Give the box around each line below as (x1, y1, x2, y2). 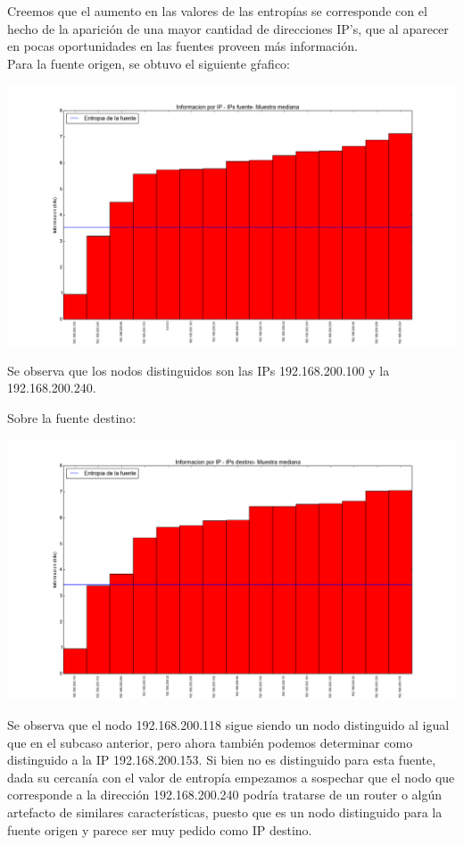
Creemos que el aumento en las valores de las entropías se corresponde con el (7, 2, 427, 20)
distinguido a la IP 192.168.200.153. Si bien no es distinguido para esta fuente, (7, 750, 436, 769)
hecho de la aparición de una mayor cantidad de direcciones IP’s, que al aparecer (7, 19, 449, 37)
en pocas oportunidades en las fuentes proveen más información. (7, 37, 358, 55)
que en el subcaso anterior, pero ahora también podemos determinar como (7, 733, 413, 751)
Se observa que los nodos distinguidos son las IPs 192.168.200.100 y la (7, 360, 390, 379)
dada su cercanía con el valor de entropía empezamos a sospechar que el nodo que (7, 767, 455, 786)
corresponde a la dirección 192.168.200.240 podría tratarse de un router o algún (7, 785, 443, 804)
